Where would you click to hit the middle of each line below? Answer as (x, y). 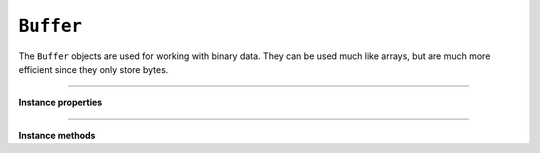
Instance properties (60, 102)
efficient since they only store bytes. (93, 69)
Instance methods (57, 135)
